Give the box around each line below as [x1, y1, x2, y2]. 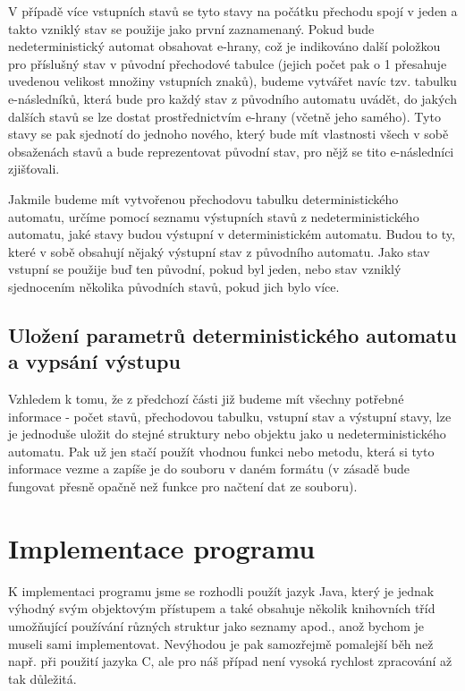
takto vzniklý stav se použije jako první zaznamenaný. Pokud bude [8, 19, 375, 38]
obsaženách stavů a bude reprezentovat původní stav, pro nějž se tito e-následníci [8, 141, 454, 160]
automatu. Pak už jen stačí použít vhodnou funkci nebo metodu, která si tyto [8, 441, 435, 460]
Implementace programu [8, 529, 316, 566]
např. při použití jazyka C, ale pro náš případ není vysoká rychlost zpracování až [8, 652, 452, 670]
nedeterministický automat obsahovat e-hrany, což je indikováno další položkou [8, 37, 441, 55]
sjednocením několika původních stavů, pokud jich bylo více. [8, 277, 340, 295]
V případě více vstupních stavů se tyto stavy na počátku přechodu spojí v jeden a [8, 2, 458, 20]
